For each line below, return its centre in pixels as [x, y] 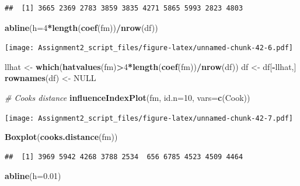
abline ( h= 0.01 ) [33, 176]
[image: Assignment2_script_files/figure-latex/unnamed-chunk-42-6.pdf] [149, 48]
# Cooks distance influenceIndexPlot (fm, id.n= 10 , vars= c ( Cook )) [128, 98]
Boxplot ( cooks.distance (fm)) [61, 137]
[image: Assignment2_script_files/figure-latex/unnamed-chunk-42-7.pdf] [149, 118]
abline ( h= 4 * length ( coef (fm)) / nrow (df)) [81, 27]
